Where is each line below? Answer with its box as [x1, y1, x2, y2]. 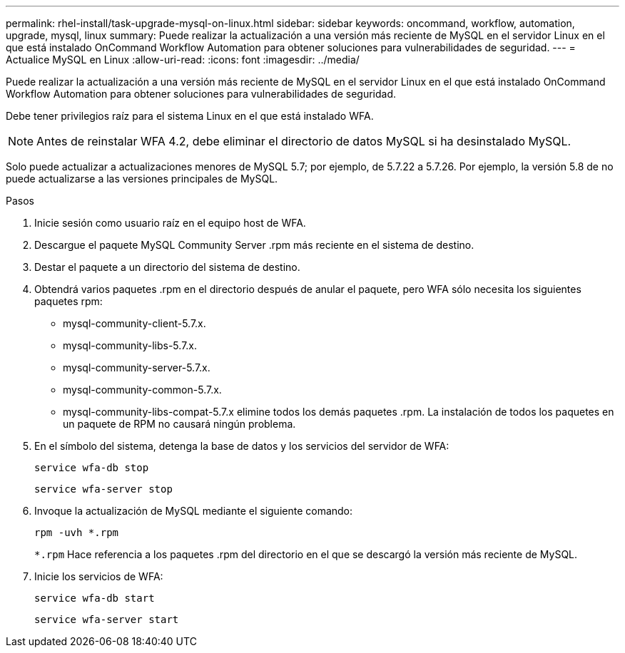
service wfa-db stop [34, 462, 149, 473]
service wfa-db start [34, 592, 155, 604]
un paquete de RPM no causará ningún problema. [63, 418, 296, 430]
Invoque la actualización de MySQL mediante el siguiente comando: [34, 505, 353, 517]
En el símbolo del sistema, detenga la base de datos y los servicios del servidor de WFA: [34, 440, 449, 452]
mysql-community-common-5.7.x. [63, 384, 222, 396]
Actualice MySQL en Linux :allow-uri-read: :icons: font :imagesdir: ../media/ [6, 53, 360, 66]
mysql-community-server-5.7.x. [63, 361, 210, 374]
